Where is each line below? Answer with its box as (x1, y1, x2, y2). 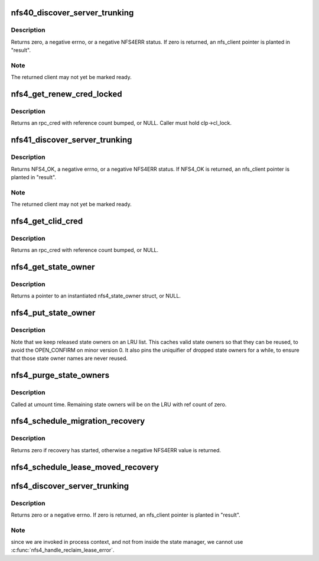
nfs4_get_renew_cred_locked (11, 89, 122, 99)
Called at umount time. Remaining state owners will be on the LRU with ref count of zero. (11, 401, 227, 408)
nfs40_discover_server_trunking (11, 8, 134, 18)
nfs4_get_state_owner (11, 262, 95, 272)
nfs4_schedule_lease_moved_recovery (11, 462, 159, 472)
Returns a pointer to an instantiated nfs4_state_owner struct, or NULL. (11, 293, 181, 300)
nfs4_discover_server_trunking (11, 481, 129, 491)
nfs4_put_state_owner (11, 308, 96, 318)
